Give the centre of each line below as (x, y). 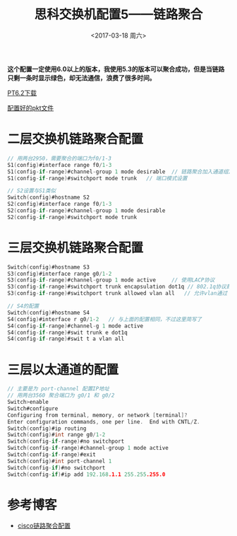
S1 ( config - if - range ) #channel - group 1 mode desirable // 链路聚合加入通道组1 (120, 171)
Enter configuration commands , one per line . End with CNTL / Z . (104, 421)
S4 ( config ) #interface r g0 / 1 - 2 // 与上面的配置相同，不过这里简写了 (105, 319)
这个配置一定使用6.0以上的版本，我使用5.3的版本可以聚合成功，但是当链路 (116, 69)
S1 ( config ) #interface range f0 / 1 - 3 (60, 165)
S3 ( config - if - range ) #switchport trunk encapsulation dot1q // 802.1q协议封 (120, 287)
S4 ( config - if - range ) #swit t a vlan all (66, 339)
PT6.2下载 (22, 93)
